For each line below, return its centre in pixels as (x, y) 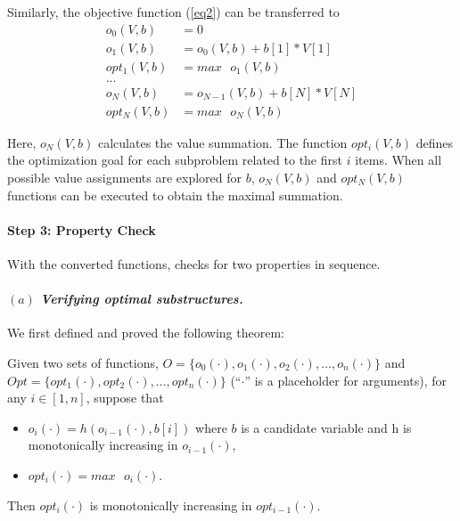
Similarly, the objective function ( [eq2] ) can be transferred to (173, 12)
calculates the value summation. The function (222, 142)
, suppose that (125, 398)
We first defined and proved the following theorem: (146, 333)
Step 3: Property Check (82, 229)
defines (434, 142)
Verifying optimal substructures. (142, 299)
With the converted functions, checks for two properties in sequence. (194, 263)
